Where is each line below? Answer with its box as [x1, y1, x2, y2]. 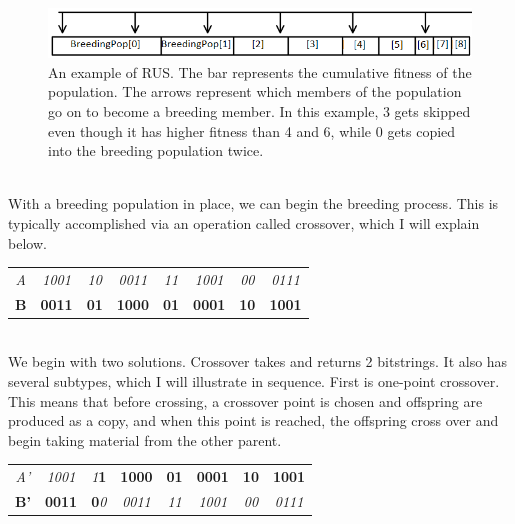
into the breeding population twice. [48, 140, 264, 161]
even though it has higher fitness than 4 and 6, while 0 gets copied [48, 120, 456, 141]
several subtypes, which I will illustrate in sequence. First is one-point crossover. [8, 371, 500, 391]
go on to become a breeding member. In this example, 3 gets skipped [48, 100, 471, 121]
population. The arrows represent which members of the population [48, 81, 462, 102]
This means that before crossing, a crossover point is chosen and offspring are [8, 390, 483, 411]
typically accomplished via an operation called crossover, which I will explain [8, 212, 480, 233]
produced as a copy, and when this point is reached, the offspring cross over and [8, 410, 499, 431]
